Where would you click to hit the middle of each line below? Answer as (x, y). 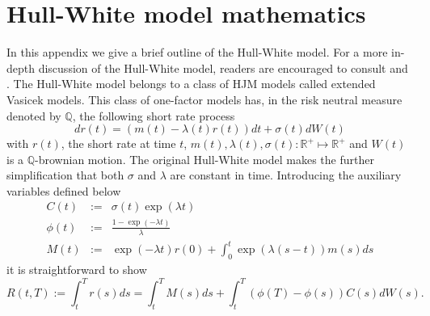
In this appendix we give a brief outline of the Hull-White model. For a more (197, 52)
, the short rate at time (118, 143)
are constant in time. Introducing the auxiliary (286, 175)
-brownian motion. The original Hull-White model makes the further (204, 159)
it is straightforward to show (77, 269)
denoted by (34, 115)
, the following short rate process (154, 115)
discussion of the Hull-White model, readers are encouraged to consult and (223, 67)
